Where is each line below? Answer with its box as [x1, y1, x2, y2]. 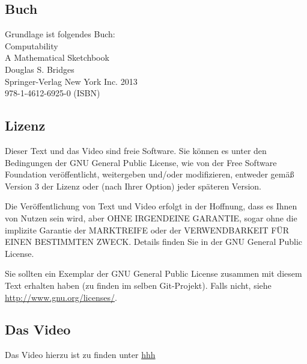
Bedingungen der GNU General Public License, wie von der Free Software [5, 156, 277, 168]
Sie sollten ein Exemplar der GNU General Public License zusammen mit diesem [5, 267, 302, 280]
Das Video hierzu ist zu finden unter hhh [5, 348, 156, 361]
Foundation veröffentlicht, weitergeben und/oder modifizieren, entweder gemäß [5, 168, 294, 180]
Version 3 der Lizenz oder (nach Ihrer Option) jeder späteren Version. [5, 179, 261, 192]
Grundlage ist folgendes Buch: [5, 28, 115, 40]
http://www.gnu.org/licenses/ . [5, 291, 117, 303]
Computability [5, 39, 58, 52]
